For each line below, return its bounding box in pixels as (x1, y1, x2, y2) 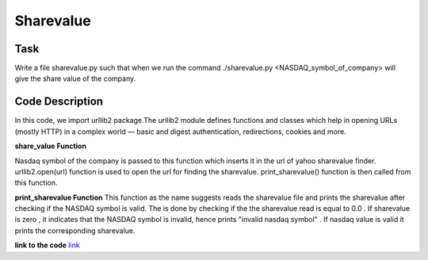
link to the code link (14, 240, 80, 250)
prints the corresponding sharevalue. (14, 226, 136, 235)
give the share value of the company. (14, 74, 136, 83)
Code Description (14, 95, 103, 109)
